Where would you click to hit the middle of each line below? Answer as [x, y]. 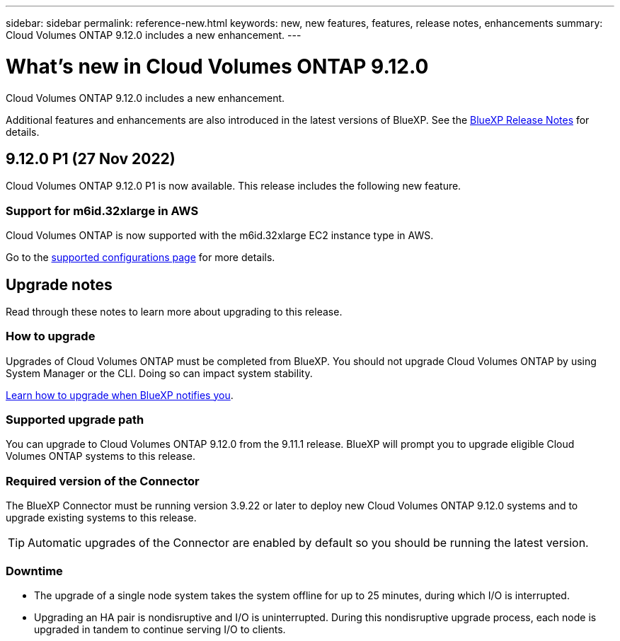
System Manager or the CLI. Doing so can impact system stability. [159, 373]
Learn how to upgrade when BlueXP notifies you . [120, 395]
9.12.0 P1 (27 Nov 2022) [91, 158]
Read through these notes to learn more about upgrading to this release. [174, 311]
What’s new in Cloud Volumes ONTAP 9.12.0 [217, 66]
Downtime [34, 571]
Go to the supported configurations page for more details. [140, 258]
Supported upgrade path [75, 420]
